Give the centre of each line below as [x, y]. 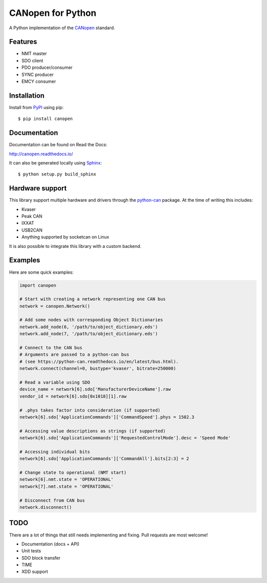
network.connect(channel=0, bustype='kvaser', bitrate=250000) [98, 369]
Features [23, 42]
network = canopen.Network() [55, 306]
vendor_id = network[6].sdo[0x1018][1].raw [73, 396]
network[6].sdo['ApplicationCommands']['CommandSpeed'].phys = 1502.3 [107, 417]
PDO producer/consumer [47, 67]
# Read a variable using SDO [55, 382]
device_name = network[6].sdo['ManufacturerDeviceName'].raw [95, 389]
